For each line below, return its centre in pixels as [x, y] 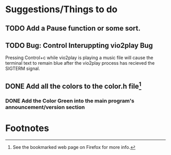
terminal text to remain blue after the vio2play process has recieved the [80, 63]
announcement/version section [45, 107]
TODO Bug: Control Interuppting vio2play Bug [79, 45]
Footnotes [27, 128]
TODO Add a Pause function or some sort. [73, 28]
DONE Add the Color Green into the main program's [70, 100]
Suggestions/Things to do [62, 9]
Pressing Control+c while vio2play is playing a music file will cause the [79, 58]
